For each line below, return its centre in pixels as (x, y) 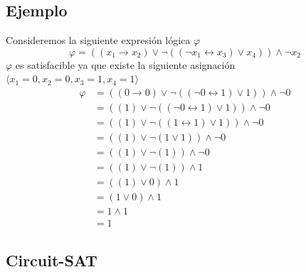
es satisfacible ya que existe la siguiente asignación (125, 64)
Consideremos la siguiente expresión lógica (98, 40)
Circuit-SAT (52, 260)
